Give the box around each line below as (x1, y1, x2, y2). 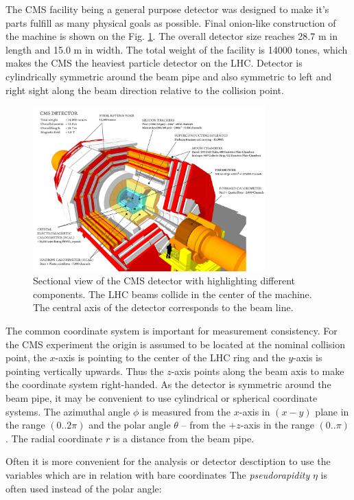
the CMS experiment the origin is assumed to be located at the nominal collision (5, 337, 346, 351)
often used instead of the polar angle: (5, 481, 162, 495)
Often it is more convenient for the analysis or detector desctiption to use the (5, 454, 331, 468)
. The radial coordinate (5, 431, 103, 445)
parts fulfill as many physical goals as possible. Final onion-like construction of (5, 15, 336, 30)
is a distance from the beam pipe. (113, 431, 255, 445)
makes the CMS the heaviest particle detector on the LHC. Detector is (5, 56, 303, 70)
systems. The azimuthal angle (5, 404, 130, 418)
